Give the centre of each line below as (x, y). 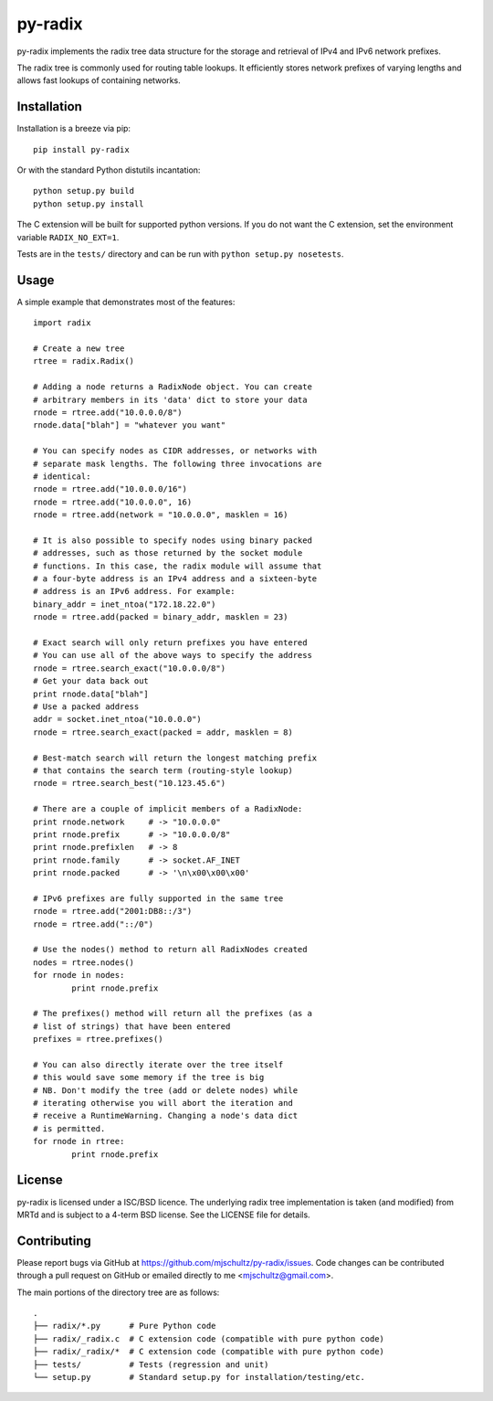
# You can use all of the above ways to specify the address (173, 655)
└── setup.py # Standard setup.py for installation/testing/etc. (199, 1377)
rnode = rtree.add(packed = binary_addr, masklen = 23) (161, 617)
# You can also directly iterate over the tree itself (158, 1064)
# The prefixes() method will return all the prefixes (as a (173, 1014)
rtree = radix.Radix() (84, 361)
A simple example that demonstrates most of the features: (126, 302)
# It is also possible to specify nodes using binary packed (173, 540)
